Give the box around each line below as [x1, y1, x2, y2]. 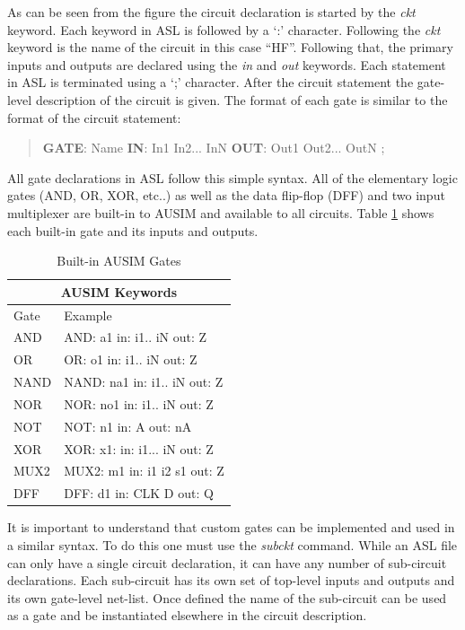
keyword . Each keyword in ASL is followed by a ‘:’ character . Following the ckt [7, 20, 441, 39]
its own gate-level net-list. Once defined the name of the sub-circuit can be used [7, 588, 447, 607]
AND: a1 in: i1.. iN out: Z [64, 328, 207, 346]
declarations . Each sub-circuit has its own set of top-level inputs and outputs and [7, 571, 455, 590]
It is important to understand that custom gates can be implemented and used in [7, 518, 455, 537]
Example [64, 305, 112, 324]
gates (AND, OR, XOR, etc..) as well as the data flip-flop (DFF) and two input [7, 186, 445, 205]
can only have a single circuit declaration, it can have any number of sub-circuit [7, 553, 447, 572]
